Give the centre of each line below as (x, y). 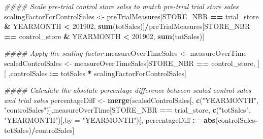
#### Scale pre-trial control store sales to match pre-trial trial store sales (121, 6)
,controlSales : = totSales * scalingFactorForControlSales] (97, 73)
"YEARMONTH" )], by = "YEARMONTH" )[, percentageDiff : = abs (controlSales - (131, 119)
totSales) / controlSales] (39, 130)
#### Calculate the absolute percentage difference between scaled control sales (128, 90)
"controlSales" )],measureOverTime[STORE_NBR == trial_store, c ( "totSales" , (127, 110)
